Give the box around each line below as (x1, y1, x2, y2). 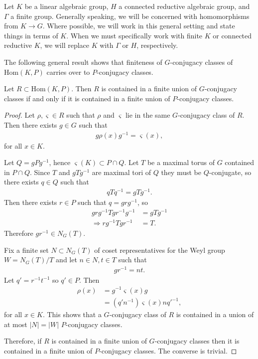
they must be (161, 167, 201, 177)
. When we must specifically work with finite (66, 30, 203, 40)
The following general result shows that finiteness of (4, 56, 162, 67)
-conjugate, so (209, 167, 252, 177)
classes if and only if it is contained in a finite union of (4, 93, 170, 103)
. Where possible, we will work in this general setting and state (42, 20, 235, 31)
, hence (49, 157, 71, 168)
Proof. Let (4, 110, 35, 120)
